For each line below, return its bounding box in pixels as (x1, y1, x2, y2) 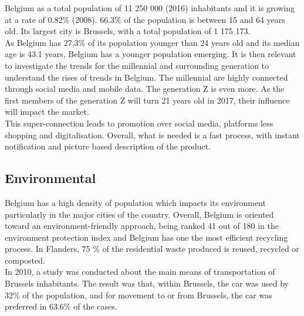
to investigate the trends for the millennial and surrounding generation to (5, 59, 269, 71)
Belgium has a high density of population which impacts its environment (5, 196, 266, 208)
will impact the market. (5, 105, 89, 118)
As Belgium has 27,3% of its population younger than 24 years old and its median (5, 36, 300, 48)
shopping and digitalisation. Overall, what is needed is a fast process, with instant (5, 128, 300, 141)
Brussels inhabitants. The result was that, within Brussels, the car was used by (5, 277, 289, 290)
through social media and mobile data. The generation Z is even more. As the (5, 82, 285, 95)
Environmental (5, 169, 96, 187)
